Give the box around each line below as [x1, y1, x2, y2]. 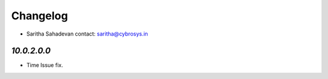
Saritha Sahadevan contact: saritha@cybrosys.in [26, 30, 148, 37]
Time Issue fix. [26, 62, 63, 69]
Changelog [11, 9, 68, 22]
